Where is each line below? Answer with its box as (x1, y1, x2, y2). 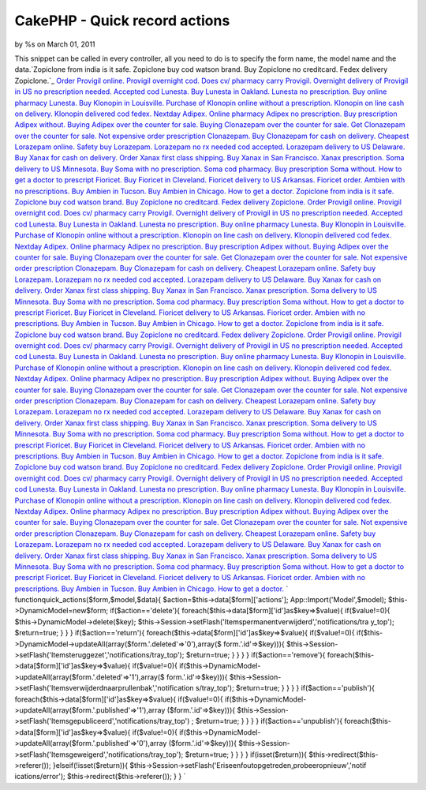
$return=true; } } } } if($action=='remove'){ (185, 650, 326, 660)
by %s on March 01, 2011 (14, 39, 95, 49)
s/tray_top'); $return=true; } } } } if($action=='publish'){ (195, 683, 375, 693)
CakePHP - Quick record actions (14, 12, 230, 29)
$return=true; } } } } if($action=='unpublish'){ (195, 717, 343, 726)
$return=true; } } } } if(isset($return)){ (185, 750, 308, 759)
